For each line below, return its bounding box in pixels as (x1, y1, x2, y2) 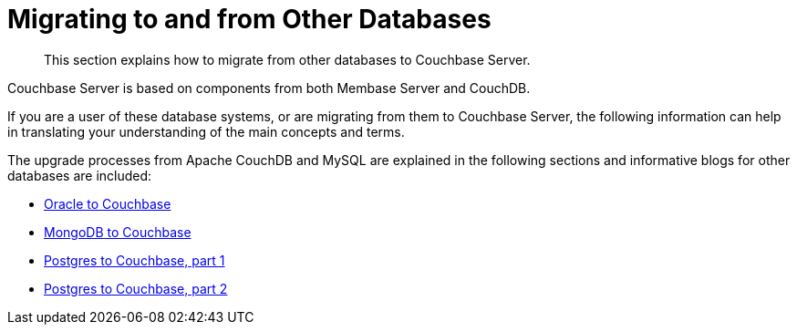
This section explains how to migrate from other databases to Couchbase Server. (44, 51, 531, 67)
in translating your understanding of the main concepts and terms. (7, 123, 405, 140)
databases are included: (7, 167, 152, 183)
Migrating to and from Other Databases (7, 4, 492, 35)
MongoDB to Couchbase (44, 223, 191, 240)
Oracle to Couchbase (44, 195, 171, 212)
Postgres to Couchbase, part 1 (44, 252, 225, 268)
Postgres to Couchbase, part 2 (44, 280, 228, 296)
